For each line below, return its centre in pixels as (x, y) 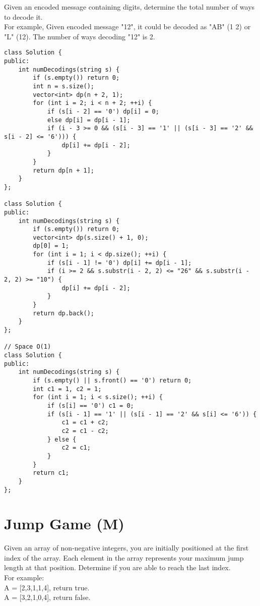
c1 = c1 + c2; (85, 423)
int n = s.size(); (63, 86)
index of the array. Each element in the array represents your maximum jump (124, 557)
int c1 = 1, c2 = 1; (67, 389)
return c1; (51, 473)
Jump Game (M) (64, 524)
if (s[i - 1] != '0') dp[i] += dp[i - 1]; (119, 263)
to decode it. (23, 16)
